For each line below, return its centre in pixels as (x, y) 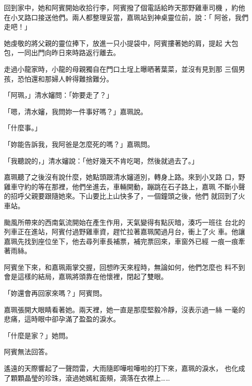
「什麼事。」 (23, 128)
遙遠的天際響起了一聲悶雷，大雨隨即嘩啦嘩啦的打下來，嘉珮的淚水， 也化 (121, 368)
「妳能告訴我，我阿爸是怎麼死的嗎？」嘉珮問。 (79, 144)
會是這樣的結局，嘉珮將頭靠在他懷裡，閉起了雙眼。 (86, 276)
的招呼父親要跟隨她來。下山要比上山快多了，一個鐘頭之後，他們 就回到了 (121, 196)
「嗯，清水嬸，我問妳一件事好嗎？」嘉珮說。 (76, 111)
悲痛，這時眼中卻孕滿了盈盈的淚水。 (62, 319)
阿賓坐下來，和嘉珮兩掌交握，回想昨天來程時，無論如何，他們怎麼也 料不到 (125, 267)
